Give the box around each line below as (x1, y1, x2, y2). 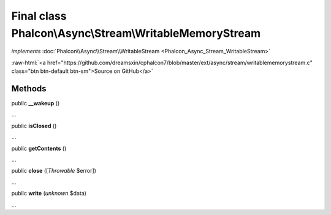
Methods (11, 83, 47, 94)
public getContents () (11, 145, 67, 152)
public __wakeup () (11, 100, 60, 107)
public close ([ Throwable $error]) (11, 167, 96, 175)
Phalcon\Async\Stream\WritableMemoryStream (11, 26, 261, 40)
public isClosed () (11, 122, 57, 129)
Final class (11, 9, 67, 23)
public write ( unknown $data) (11, 190, 87, 197)
